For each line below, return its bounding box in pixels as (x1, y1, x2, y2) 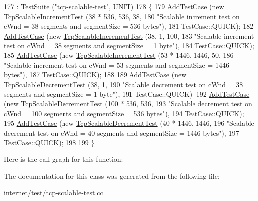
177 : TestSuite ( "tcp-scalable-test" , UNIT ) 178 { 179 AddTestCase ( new (4, 1, 224, 11)
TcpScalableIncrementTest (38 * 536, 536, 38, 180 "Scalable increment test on (4, 11, 240, 21)
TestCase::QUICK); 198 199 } (4, 137, 95, 148)
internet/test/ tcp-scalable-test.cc (4, 187, 103, 198)
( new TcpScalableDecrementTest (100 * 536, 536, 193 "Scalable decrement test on (4, 98, 252, 108)
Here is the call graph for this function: (4, 153, 123, 164)
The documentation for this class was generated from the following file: (4, 170, 220, 181)
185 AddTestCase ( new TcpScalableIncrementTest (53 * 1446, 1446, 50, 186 (4, 50, 234, 60)
